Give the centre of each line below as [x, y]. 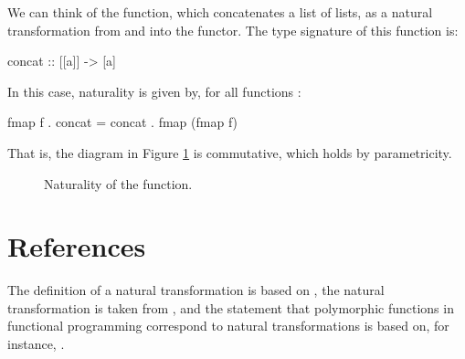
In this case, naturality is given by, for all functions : [154, 91]
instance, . [36, 344]
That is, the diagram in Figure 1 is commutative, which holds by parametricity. [230, 152]
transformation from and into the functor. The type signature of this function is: [233, 30]
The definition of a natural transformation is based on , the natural [196, 290]
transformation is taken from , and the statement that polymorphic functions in [231, 307]
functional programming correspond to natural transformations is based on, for [228, 326]
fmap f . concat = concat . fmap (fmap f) [122, 122]
